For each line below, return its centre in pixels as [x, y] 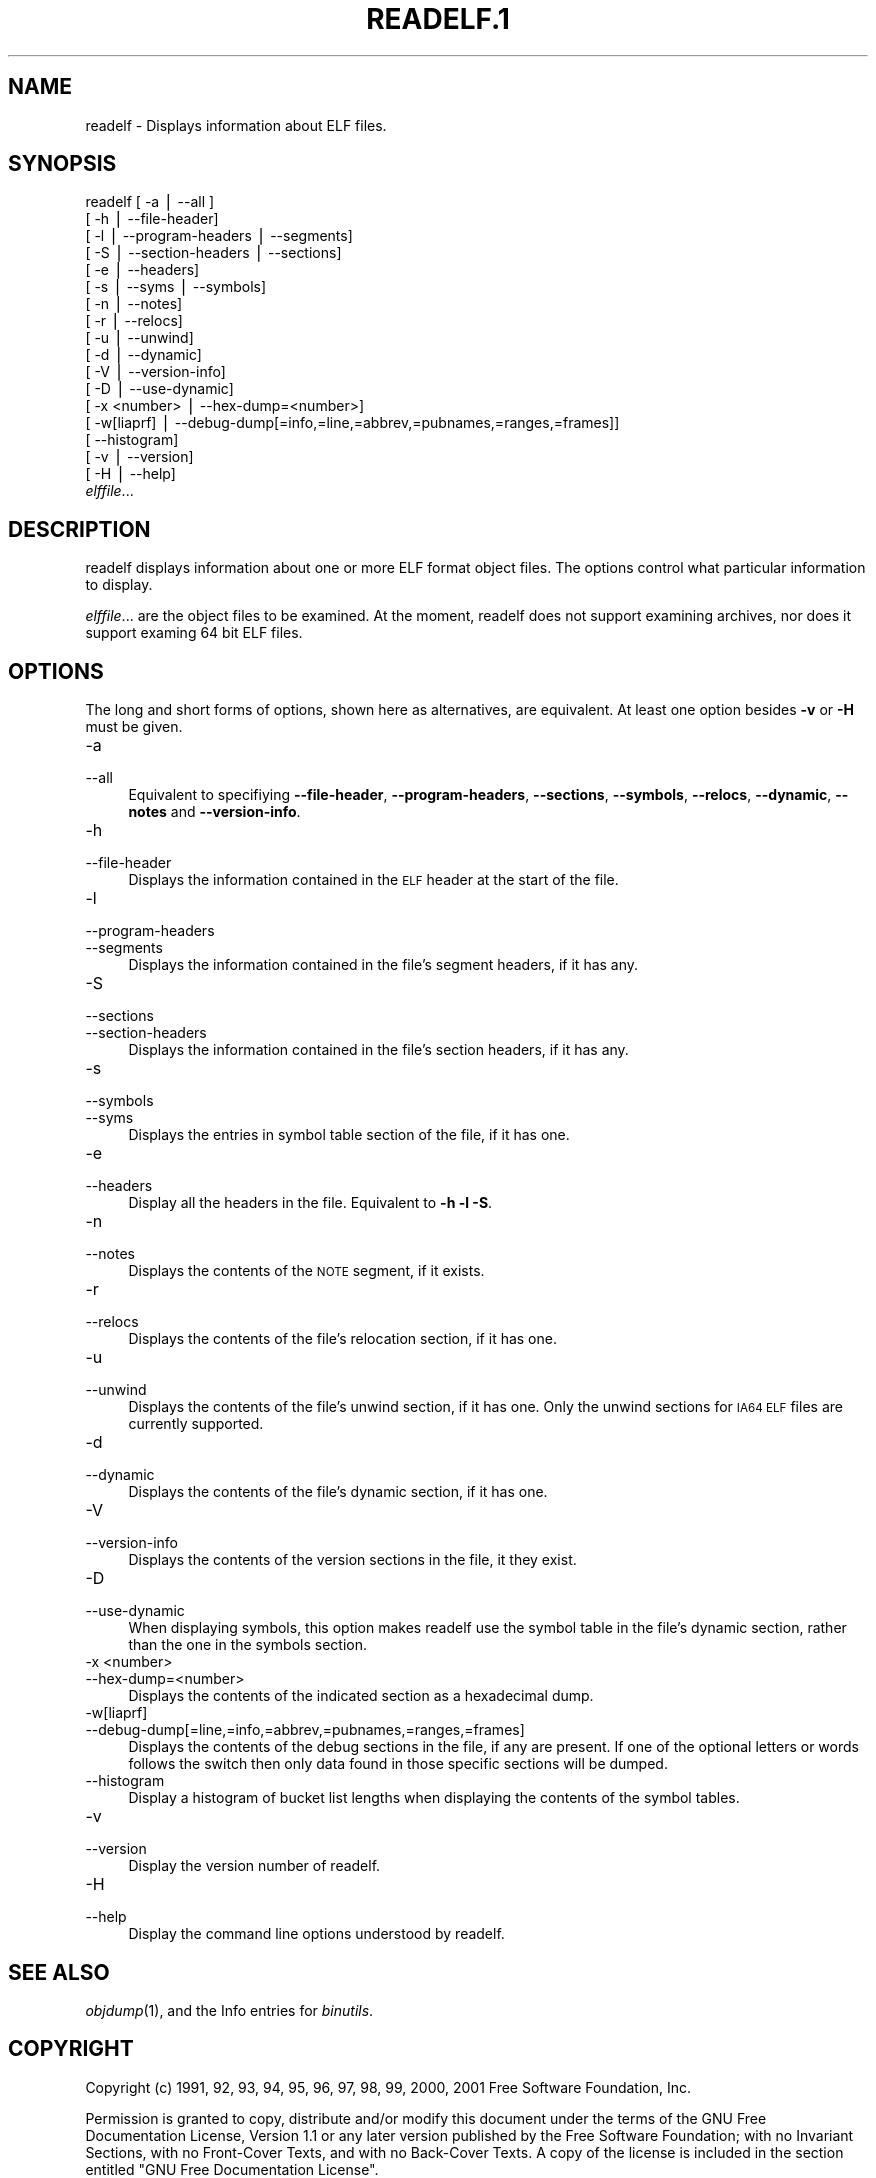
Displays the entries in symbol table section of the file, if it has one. [349, 1135]
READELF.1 [438, 19]
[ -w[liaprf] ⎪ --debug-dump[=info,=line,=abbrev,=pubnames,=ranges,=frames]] [352, 423]
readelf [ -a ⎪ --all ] [150, 202]
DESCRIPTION [79, 529]
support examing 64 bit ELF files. [194, 633]
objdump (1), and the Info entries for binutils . [229, 2010]
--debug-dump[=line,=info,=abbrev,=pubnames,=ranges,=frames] [305, 1730]
